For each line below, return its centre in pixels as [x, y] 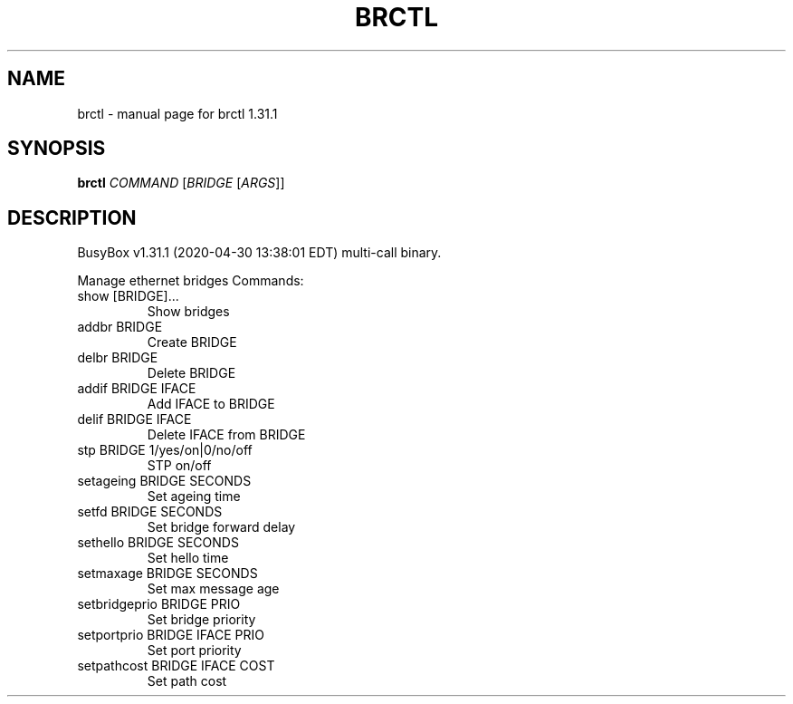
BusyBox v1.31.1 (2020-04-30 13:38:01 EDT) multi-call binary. [259, 253]
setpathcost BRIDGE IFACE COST [176, 666]
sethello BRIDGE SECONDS [158, 543]
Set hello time [188, 558]
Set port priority [194, 651]
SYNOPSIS [57, 149]
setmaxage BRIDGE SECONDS [167, 574]
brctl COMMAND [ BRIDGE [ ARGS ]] [181, 183]
